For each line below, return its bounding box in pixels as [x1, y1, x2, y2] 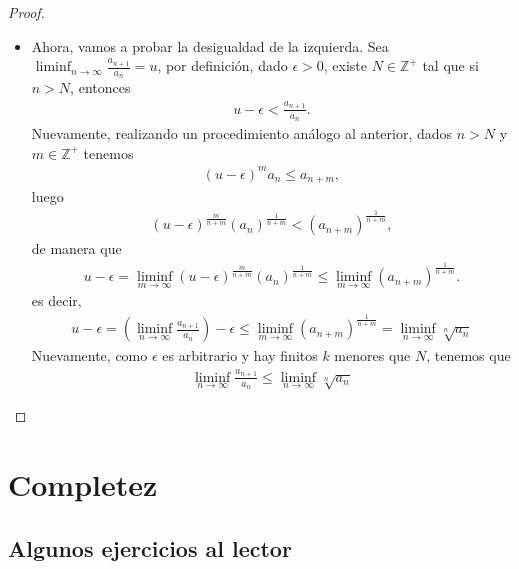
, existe [323, 55, 367, 76]
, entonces [70, 77, 131, 98]
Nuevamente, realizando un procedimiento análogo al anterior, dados [31, 123, 453, 143]
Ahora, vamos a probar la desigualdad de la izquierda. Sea [31, 35, 389, 56]
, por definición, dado [157, 55, 288, 76]
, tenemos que [426, 345, 511, 366]
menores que [334, 345, 411, 366]
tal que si [422, 55, 479, 76]
